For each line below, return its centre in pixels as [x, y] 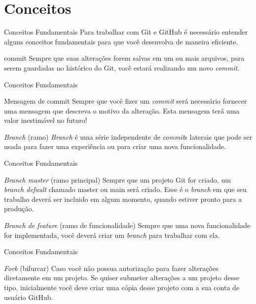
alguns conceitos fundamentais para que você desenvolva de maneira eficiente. [121, 41]
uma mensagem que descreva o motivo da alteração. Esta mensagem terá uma [122, 110]
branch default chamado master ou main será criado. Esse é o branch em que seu [125, 189]
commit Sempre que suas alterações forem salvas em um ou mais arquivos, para [124, 58]
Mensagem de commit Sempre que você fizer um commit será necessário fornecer [126, 101]
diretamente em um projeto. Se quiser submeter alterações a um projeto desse [122, 278]
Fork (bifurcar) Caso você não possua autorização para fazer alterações [111, 268]
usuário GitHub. [29, 297]
